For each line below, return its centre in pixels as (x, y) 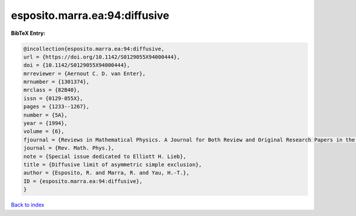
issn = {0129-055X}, (53, 98)
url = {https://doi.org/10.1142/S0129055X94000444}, (102, 57)
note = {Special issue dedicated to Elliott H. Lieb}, (105, 156)
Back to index (28, 205)
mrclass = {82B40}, (52, 90)
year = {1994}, (45, 123)
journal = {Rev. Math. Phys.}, (69, 148)
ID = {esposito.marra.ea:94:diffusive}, (83, 181)
